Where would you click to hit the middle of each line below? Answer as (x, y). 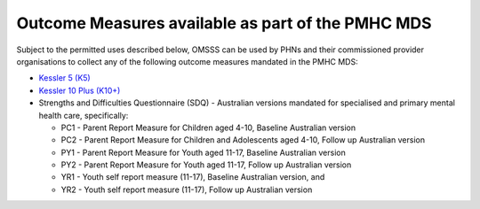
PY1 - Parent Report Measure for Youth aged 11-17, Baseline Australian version (203, 152)
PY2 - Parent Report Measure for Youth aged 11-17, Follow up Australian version (206, 165)
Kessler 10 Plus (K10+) (80, 90)
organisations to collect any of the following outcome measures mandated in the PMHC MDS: (188, 61)
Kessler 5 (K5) (64, 78)
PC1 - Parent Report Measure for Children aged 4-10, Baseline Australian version (208, 128)
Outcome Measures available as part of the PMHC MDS (224, 23)
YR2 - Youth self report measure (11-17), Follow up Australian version (187, 190)
